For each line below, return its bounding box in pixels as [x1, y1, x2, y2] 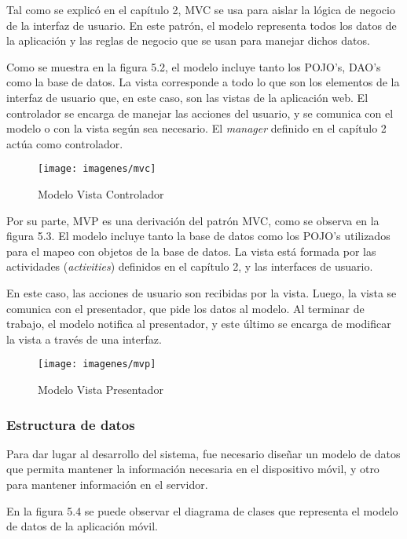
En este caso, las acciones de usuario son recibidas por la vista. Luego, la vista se [6, 284, 397, 300]
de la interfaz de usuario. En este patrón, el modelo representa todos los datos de [6, 16, 397, 33]
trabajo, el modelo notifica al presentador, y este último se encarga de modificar [6, 315, 391, 332]
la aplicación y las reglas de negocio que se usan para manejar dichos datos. [6, 32, 370, 49]
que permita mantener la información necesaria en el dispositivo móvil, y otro [6, 461, 379, 477]
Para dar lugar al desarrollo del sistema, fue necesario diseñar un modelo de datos [6, 445, 401, 461]
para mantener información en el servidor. [6, 476, 208, 492]
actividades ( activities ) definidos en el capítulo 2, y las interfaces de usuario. [6, 258, 373, 275]
